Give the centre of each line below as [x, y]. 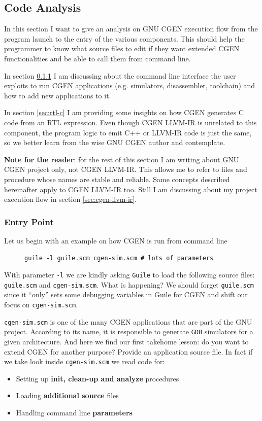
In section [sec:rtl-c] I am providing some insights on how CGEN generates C [124, 112]
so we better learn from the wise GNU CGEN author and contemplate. [115, 142]
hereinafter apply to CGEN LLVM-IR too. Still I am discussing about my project [131, 189]
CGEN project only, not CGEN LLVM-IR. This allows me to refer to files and [126, 169]
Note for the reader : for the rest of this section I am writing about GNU [122, 159]
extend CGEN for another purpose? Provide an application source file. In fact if [128, 351]
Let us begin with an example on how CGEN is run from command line [116, 240]
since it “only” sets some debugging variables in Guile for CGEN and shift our [126, 294]
